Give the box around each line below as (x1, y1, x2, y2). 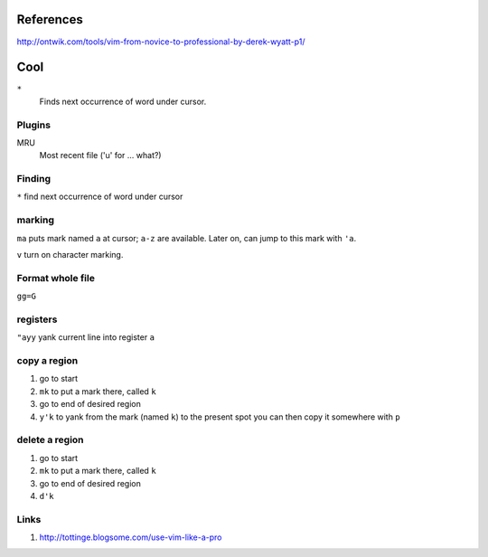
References (16, 12, 83, 27)
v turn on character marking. (16, 250, 124, 260)
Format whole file (16, 271, 95, 284)
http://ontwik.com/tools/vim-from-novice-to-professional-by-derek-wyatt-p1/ (16, 36, 305, 47)
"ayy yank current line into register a (16, 332, 155, 343)
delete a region (16, 434, 85, 447)
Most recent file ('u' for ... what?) (39, 150, 162, 161)
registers (16, 313, 58, 326)
